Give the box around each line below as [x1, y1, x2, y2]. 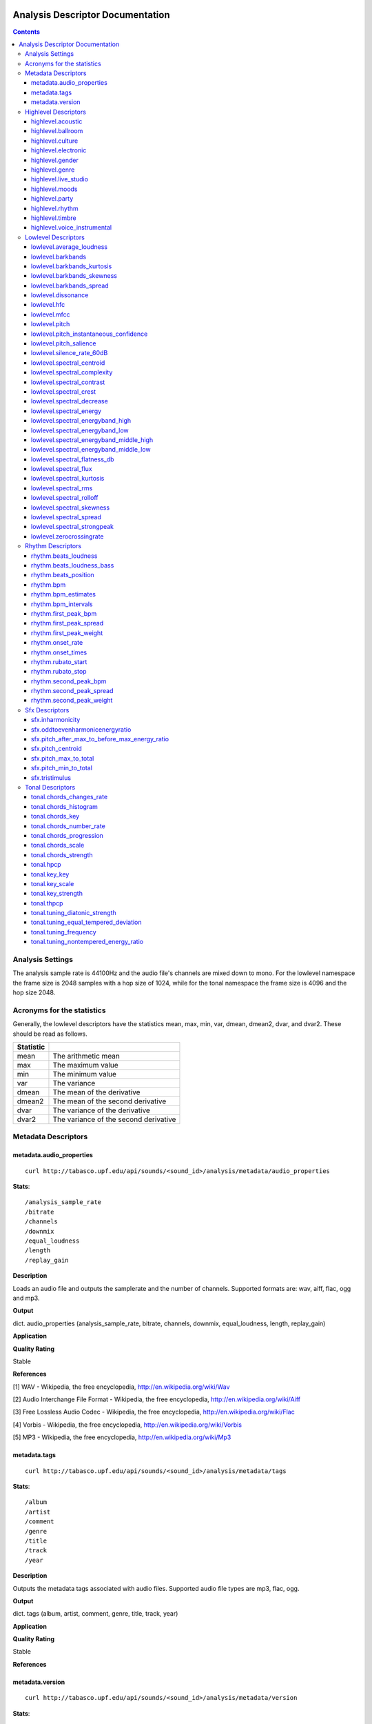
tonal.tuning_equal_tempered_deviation [31, 918, 142, 927]
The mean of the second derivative [52, 1096, 167, 1106]
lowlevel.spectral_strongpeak [31, 523, 114, 531]
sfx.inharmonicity [31, 716, 81, 724]
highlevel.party [31, 194, 74, 203]
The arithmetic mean [52, 1052, 121, 1061]
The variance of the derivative [52, 1105, 151, 1115]
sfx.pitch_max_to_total [31, 754, 94, 762]
